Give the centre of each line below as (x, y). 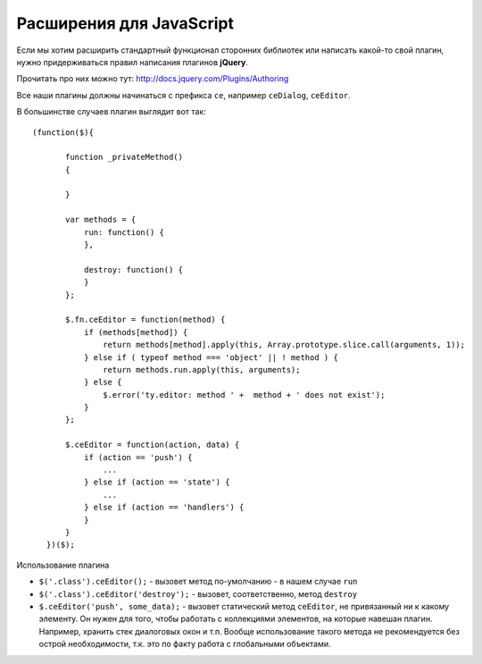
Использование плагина (63, 565)
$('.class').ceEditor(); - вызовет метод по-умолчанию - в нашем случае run (198, 582)
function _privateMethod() (124, 157)
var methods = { (101, 220)
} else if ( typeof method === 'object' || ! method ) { (211, 357)
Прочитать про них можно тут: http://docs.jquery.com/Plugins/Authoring (153, 79)
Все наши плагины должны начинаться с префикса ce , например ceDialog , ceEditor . (184, 95)
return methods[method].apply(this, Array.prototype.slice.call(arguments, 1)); (284, 345)
